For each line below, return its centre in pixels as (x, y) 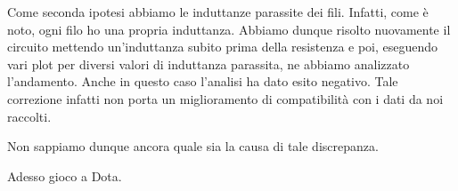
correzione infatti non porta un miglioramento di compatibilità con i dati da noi (225, 98)
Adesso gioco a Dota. (65, 175)
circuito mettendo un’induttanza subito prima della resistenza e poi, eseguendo (223, 47)
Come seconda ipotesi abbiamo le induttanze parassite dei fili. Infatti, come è (218, 12)
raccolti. (29, 116)
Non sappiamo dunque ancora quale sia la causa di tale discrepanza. (193, 146)
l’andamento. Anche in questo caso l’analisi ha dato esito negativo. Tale (203, 81)
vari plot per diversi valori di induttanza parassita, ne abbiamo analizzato (209, 64)
